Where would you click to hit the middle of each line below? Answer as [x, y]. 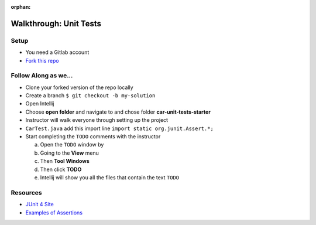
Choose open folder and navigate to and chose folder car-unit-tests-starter [118, 112]
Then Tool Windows [65, 161]
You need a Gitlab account [57, 52]
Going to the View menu [69, 153]
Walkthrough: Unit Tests [56, 23]
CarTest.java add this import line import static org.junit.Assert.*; [119, 128]
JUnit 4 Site [39, 204]
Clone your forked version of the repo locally [80, 87]
